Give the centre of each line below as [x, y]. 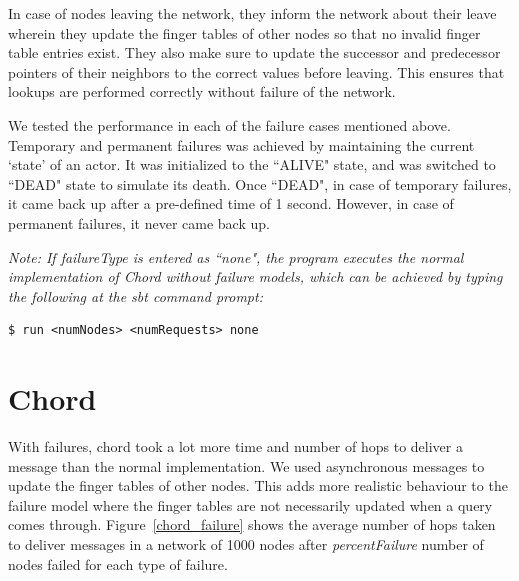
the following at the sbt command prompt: [135, 295]
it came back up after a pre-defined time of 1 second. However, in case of [231, 203]
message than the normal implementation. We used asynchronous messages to [246, 465]
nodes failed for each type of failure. [118, 563]
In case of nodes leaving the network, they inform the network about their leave [252, 13]
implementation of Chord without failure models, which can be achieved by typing [255, 276]
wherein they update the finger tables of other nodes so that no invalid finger [244, 32]
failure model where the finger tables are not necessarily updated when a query [250, 504]
